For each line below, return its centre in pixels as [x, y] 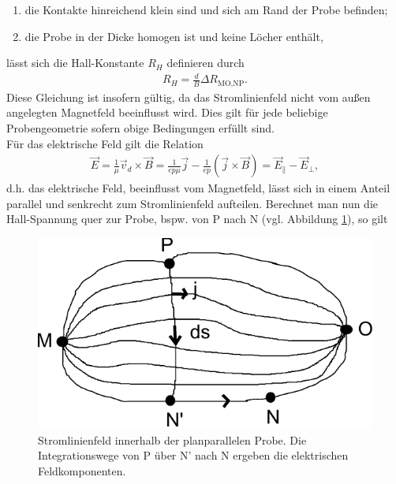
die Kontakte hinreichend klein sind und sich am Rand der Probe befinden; [206, 9]
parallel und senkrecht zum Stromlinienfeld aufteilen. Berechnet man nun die [192, 203]
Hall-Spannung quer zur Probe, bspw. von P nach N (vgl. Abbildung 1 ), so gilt [197, 219]
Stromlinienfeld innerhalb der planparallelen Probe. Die [172, 439]
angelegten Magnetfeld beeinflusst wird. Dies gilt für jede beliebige [167, 112]
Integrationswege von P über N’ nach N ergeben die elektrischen [193, 455]
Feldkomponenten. [82, 470]
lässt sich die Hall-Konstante [75, 63]
